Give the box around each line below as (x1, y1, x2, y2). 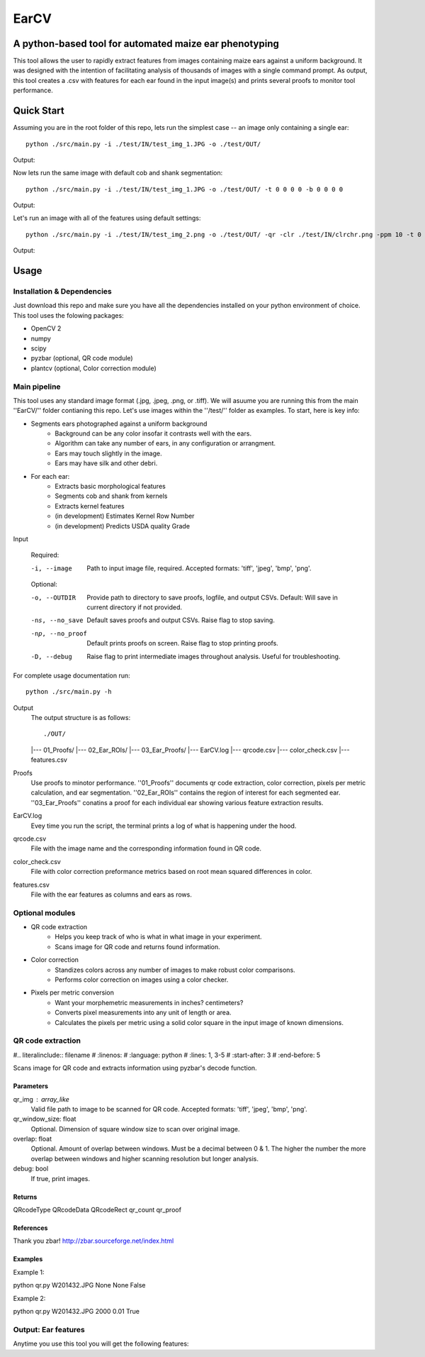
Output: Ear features (13, 1324, 85, 1334)
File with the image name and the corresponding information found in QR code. (30, 844, 262, 853)
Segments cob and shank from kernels (55, 492, 168, 500)
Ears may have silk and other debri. (55, 459, 158, 467)
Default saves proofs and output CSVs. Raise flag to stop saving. (86, 616, 276, 624)
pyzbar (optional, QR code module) (30, 354, 134, 362)
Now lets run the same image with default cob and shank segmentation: (13, 169, 223, 177)
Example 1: (13, 1268, 45, 1276)
